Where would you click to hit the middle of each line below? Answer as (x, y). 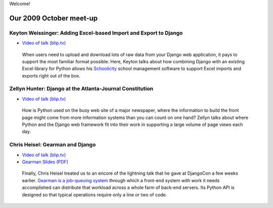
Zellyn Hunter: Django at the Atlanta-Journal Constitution (81, 89)
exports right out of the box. (51, 75)
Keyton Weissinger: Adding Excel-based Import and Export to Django (96, 33)
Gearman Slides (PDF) (45, 161)
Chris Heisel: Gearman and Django (53, 145)
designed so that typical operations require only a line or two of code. (95, 194)
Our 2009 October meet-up (54, 18)
